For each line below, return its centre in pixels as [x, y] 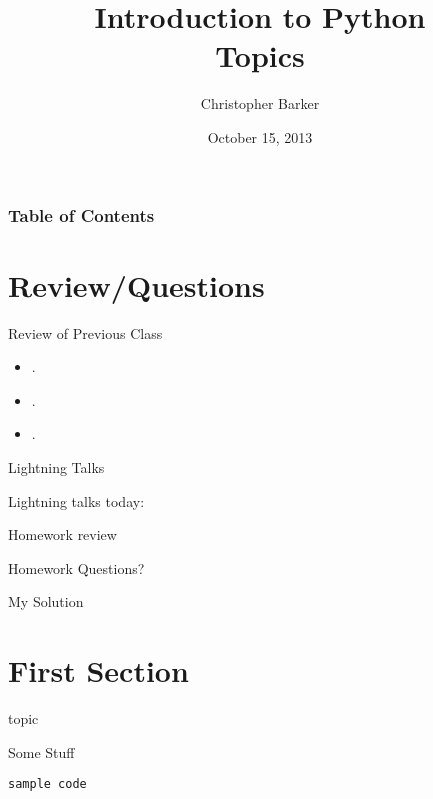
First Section [98, 670]
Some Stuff [41, 751]
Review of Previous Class [85, 332]
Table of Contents [81, 214]
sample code [47, 784]
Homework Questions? [76, 567]
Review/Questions [136, 284]
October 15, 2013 [260, 136]
